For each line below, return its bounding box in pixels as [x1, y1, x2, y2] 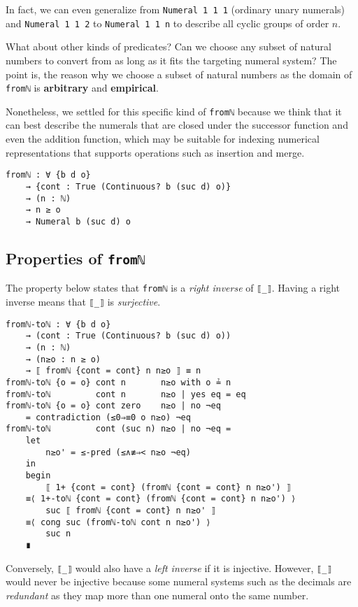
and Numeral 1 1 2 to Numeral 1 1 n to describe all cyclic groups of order [6, 15, 329, 30]
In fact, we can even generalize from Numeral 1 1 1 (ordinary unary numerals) [6, 2, 345, 16]
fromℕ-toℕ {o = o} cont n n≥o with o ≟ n [6, 377, 231, 387]
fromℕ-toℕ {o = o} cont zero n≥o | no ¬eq [6, 401, 221, 411]
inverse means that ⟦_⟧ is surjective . [6, 294, 161, 308]
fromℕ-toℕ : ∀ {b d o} [6, 319, 111, 329]
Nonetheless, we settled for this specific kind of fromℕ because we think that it [6, 103, 342, 118]
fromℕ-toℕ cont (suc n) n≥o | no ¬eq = [6, 424, 231, 434]
